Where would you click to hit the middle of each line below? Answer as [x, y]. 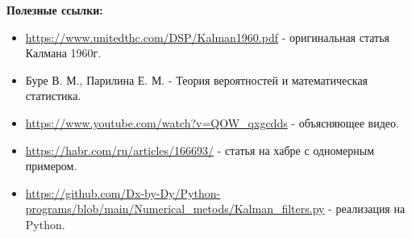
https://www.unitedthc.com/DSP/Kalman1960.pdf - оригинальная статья [208, 37]
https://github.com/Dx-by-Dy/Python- [123, 192]
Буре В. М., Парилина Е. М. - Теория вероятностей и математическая [197, 79]
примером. [51, 166]
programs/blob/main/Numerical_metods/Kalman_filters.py [175, 209]
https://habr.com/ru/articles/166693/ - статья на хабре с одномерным [200, 150]
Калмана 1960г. [63, 53]
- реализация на [367, 209]
